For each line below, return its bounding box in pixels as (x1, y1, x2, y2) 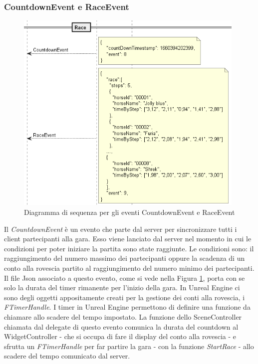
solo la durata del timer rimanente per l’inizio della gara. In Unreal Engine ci (4, 282, 240, 293)
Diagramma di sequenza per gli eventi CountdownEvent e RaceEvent (24, 207, 235, 217)
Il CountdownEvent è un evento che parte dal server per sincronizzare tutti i (4, 223, 237, 234)
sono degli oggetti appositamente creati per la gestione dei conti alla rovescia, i (4, 292, 245, 302)
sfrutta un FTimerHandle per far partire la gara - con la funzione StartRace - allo (4, 341, 254, 351)
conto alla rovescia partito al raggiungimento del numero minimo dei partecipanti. (4, 262, 255, 273)
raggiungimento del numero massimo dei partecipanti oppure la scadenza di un (4, 253, 245, 263)
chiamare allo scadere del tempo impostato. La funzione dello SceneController (4, 311, 242, 322)
